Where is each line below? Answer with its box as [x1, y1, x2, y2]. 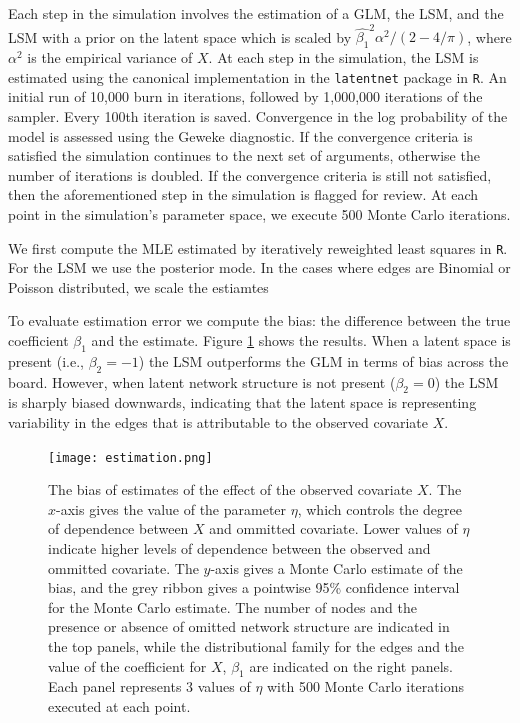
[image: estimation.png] [48, 450, 213, 465]
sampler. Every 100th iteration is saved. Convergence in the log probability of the [8, 105, 508, 126]
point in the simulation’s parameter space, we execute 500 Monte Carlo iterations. [8, 203, 511, 224]
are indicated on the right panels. [249, 655, 453, 676]
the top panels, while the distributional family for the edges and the [48, 635, 465, 656]
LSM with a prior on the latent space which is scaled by [8, 26, 352, 47]
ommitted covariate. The [48, 557, 199, 578]
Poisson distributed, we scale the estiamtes [8, 276, 269, 297]
